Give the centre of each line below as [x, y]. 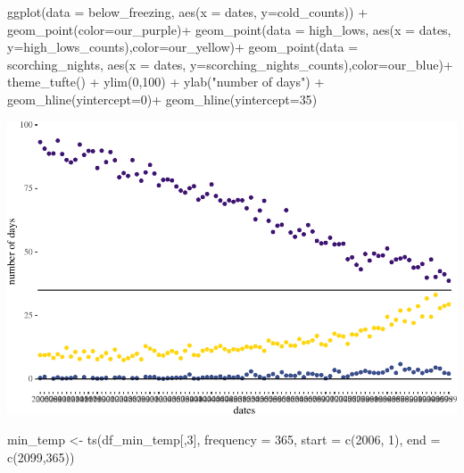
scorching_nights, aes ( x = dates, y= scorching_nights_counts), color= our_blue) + [230, 64]
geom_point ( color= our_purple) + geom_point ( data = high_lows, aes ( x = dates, [229, 29]
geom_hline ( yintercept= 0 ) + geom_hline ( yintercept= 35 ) [162, 99]
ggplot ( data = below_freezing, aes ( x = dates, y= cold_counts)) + [188, 12]
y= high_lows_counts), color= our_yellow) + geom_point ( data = [183, 47]
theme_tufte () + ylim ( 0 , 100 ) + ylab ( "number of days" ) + [166, 82]
